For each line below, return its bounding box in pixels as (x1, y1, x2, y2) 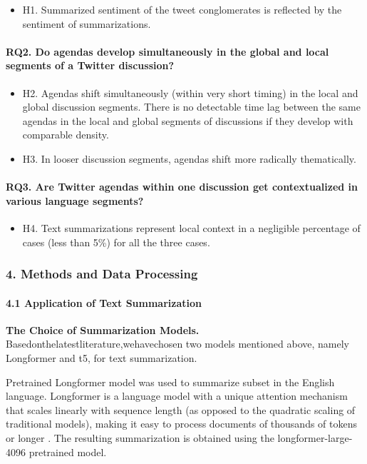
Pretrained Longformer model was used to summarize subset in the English (6, 374, 335, 389)
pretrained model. (29, 444, 107, 459)
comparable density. (22, 127, 109, 142)
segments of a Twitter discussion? (6, 58, 175, 73)
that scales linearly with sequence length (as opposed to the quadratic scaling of (6, 402, 356, 417)
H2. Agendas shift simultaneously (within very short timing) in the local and (22, 85, 358, 100)
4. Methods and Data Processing (6, 265, 198, 283)
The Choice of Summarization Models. (6, 322, 200, 337)
